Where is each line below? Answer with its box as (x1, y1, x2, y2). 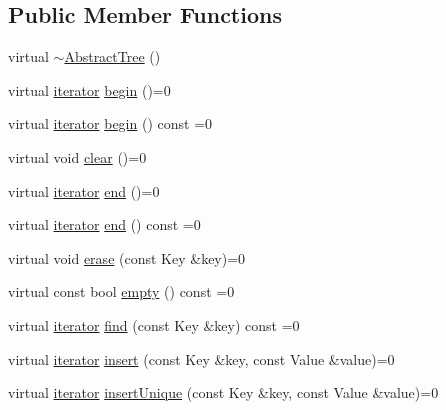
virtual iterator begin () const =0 (8, 113, 213, 134)
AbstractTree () (64, 46, 161, 67)
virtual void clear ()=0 (8, 146, 147, 167)
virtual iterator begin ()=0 (8, 79, 171, 100)
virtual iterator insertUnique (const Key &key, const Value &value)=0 (8, 382, 439, 403)
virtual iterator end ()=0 (8, 180, 160, 201)
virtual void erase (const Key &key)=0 (8, 247, 246, 268)
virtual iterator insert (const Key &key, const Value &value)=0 (8, 348, 395, 369)
